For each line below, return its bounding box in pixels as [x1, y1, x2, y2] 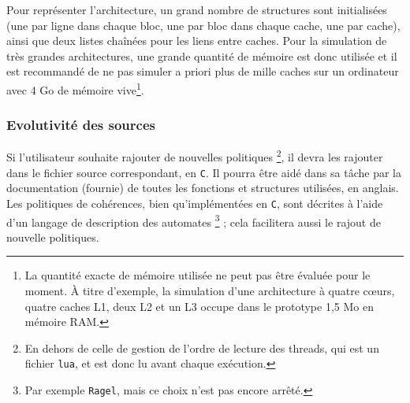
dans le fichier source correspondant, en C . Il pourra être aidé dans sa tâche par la [6, 164, 401, 180]
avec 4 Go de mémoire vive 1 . [6, 79, 144, 98]
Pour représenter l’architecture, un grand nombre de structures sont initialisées [6, 2, 387, 17]
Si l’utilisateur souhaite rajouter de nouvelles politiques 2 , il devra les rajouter [6, 146, 383, 165]
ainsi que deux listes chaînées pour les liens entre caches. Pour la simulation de [6, 32, 387, 49]
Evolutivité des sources [6, 115, 155, 135]
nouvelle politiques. [6, 228, 99, 245]
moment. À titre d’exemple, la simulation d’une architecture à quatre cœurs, [24, 283, 395, 299]
